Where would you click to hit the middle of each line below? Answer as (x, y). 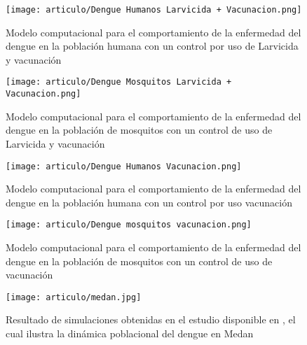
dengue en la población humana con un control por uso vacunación (149, 202)
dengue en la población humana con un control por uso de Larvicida (152, 46)
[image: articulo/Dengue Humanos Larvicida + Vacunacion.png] (154, 10)
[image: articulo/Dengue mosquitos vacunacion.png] (129, 225)
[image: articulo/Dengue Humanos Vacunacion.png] (124, 166)
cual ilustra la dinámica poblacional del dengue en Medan (130, 333)
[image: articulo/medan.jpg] (74, 297)
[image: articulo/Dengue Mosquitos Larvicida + (119, 82)
